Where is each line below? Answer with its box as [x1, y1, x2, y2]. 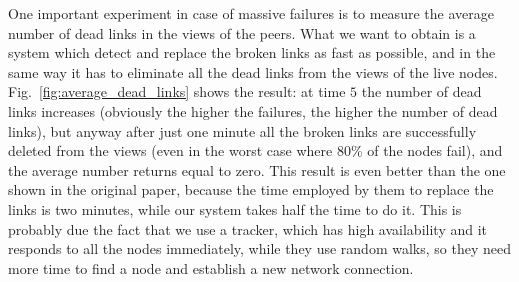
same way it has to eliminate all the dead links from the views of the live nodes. [8, 61, 498, 82]
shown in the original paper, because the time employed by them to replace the [8, 179, 494, 200]
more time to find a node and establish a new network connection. [8, 257, 414, 278]
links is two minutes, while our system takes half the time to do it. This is [8, 198, 462, 219]
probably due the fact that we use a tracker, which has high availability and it [8, 218, 488, 239]
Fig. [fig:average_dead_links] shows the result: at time [8, 81, 346, 102]
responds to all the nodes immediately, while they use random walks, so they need [8, 238, 511, 259]
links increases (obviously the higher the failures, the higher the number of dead [8, 100, 498, 121]
